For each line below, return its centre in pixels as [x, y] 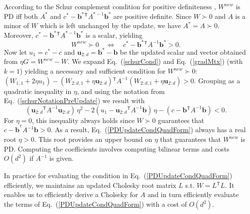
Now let [16, 52]
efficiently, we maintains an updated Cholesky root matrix [90, 185]
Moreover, [19, 35]
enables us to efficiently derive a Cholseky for [71, 194]
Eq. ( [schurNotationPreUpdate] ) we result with [74, 100]
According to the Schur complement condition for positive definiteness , [110, 6]
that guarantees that [191, 139]
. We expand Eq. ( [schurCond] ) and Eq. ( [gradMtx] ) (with [155, 61]
